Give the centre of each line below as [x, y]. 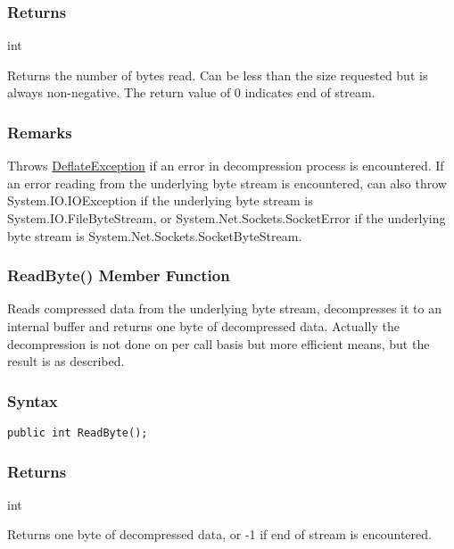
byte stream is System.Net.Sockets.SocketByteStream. [155, 235]
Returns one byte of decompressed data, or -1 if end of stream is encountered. [219, 534]
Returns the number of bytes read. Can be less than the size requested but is [218, 75]
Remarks [40, 132]
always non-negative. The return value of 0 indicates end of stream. [191, 92]
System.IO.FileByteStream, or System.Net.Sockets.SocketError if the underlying [227, 218]
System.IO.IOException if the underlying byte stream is [160, 200]
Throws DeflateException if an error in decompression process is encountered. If [226, 166]
